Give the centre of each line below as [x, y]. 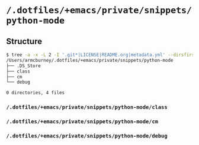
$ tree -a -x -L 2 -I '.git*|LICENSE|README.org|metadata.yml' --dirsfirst [102, 55]
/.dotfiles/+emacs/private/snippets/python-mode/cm [82, 121]
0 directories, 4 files [36, 93]
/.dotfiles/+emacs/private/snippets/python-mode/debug [87, 136]
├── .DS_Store [24, 66]
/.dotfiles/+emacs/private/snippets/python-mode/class [87, 107]
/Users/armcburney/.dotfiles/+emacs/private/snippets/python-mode [90, 60]
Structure [24, 41]
